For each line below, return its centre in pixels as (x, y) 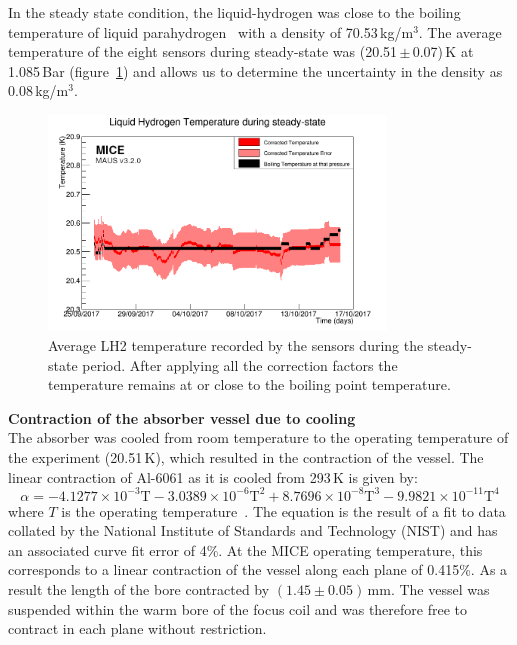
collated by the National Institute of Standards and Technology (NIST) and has (253, 530)
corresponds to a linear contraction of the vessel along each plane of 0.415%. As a (258, 569)
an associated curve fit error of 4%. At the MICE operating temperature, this (245, 549)
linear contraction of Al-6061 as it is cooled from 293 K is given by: (213, 476)
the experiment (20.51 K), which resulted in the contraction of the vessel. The (246, 456)
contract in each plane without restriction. (137, 628)
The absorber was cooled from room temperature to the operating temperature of (258, 437)
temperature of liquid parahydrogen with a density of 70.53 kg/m (211, 31)
